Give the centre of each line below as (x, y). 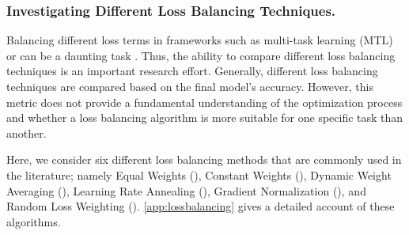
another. (27, 133)
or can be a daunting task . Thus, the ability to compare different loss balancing (201, 55)
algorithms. (34, 221)
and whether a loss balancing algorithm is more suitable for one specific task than (205, 117)
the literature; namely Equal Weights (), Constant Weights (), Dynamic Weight (199, 174)
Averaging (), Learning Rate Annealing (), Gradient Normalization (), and (186, 190)
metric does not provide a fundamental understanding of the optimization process (204, 102)
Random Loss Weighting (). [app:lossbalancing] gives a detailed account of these (201, 206)
